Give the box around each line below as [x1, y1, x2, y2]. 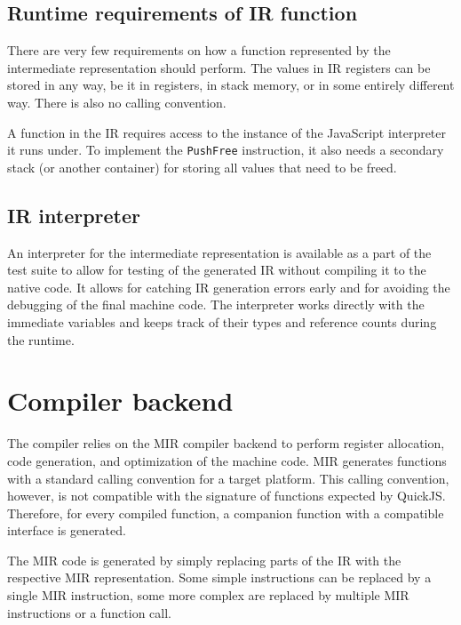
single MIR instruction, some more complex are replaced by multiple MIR [7, 586, 409, 605]
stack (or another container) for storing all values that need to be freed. [7, 157, 397, 176]
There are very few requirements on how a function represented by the [7, 41, 391, 60]
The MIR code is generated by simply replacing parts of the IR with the [7, 550, 401, 569]
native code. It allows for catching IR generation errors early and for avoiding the [7, 277, 450, 296]
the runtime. [7, 330, 75, 349]
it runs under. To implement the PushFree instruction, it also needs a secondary [7, 140, 444, 159]
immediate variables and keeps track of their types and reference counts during [7, 313, 437, 331]
